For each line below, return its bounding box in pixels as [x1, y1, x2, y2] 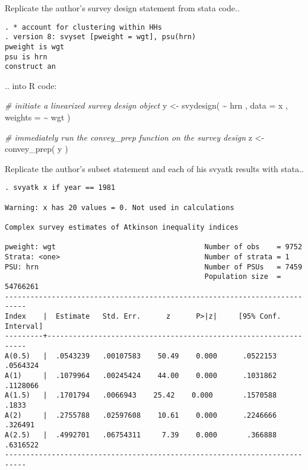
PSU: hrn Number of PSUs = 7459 [5, 262, 303, 271]
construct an [5, 62, 56, 71]
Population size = [204, 272, 281, 281]
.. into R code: [5, 79, 57, 91]
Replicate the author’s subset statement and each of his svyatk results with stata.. [5, 162, 304, 174]
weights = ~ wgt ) [5, 111, 71, 123]
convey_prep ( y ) [5, 142, 68, 155]
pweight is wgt [5, 42, 65, 51]
